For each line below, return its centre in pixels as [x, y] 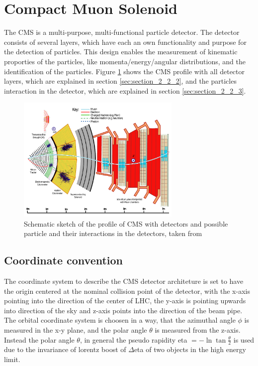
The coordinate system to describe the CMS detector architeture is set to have [124, 281]
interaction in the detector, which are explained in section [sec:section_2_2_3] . [125, 90]
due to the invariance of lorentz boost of [65, 349]
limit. [12, 359]
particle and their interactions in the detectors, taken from [113, 233]
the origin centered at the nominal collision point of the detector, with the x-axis [127, 291]
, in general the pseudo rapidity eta [133, 339]
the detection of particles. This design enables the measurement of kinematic [121, 52]
